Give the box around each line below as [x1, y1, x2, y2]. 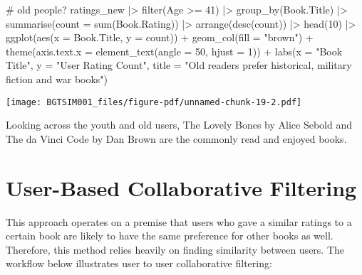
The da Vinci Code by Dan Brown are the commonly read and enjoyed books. [6, 131, 347, 146]
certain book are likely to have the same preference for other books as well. [6, 228, 333, 243]
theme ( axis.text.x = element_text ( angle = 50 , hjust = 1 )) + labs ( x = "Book [6, 43, 343, 58]
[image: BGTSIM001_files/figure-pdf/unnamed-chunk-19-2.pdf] [6, 97, 302, 107]
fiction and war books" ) [6, 71, 108, 86]
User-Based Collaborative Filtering [6, 173, 357, 202]
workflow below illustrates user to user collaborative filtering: [6, 256, 272, 271]
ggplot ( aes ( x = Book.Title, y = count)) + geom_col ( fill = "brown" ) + [6, 30, 314, 45]
